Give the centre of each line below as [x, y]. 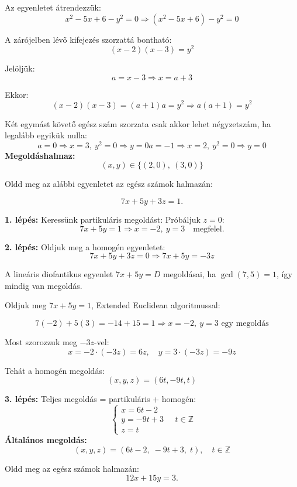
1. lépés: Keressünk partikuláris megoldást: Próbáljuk [103, 219]
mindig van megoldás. [44, 285]
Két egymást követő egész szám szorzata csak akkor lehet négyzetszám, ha [138, 123]
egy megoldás [245, 323]
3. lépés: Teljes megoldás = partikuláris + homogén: [101, 399]
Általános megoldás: [46, 440]
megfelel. [209, 229]
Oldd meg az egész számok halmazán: [72, 468]
